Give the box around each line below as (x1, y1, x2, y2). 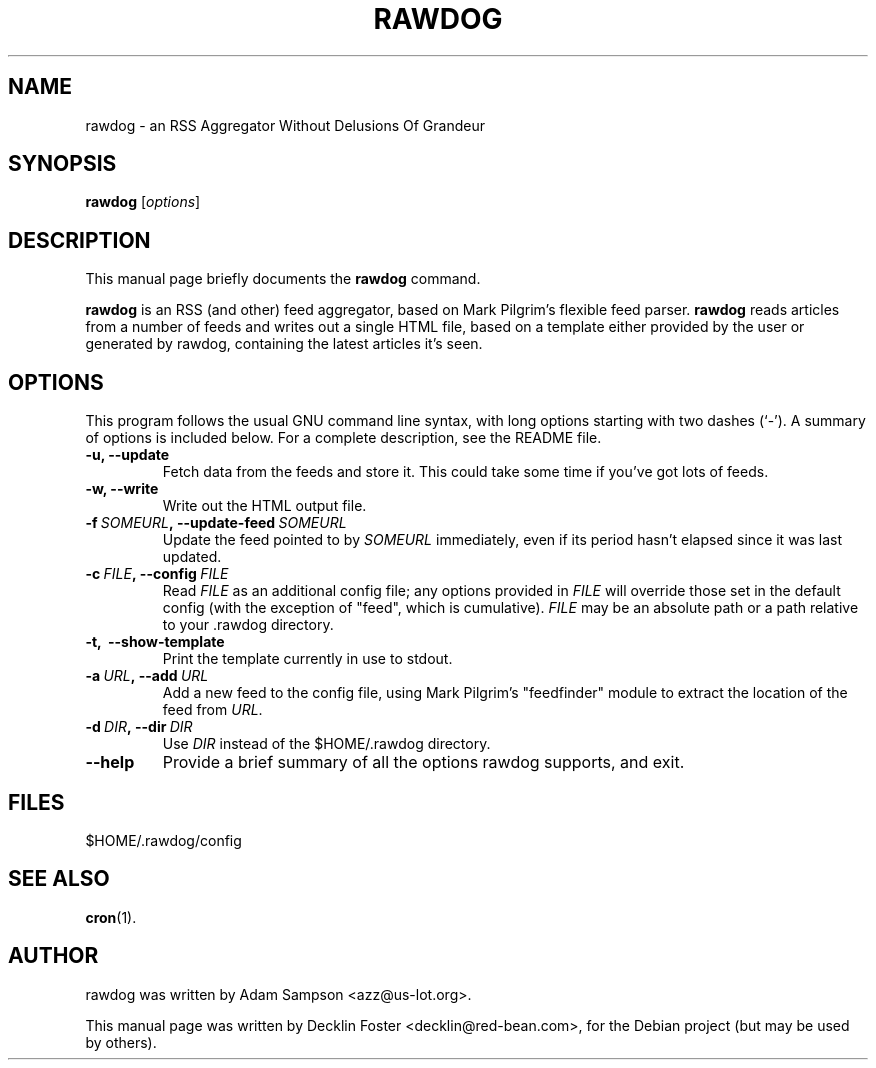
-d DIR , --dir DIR (85, 718, 193, 736)
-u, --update (85, 446, 170, 464)
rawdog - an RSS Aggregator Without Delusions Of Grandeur (85, 116, 485, 134)
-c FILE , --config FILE (85, 565, 229, 583)
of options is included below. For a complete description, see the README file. (85, 429, 602, 447)
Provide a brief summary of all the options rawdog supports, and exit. (162, 752, 685, 773)
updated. (162, 548, 222, 566)
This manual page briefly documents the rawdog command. (85, 270, 481, 288)
